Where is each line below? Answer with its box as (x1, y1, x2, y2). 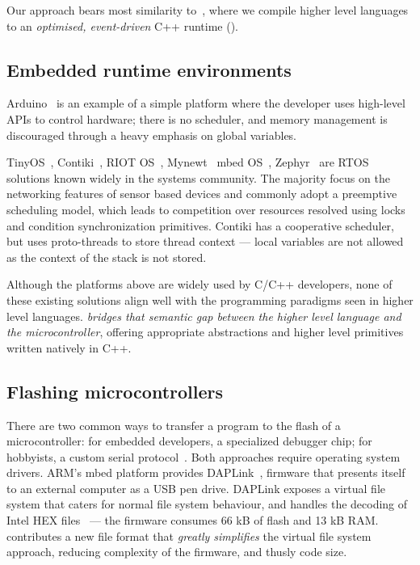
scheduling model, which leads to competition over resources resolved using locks (6, 200, 405, 217)
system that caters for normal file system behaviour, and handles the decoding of (6, 495, 408, 512)
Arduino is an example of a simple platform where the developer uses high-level (6, 95, 405, 112)
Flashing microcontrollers (6, 378, 224, 403)
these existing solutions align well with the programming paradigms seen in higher (6, 291, 414, 308)
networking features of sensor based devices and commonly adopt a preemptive (6, 185, 397, 202)
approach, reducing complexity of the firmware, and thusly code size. (6, 543, 347, 560)
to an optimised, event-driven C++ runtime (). (6, 17, 238, 34)
